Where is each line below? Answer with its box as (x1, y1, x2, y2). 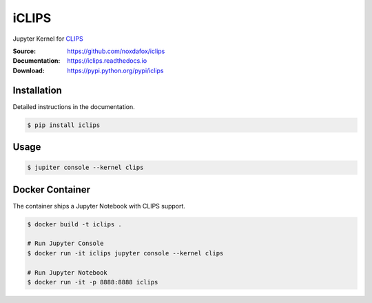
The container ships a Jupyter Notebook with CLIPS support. (12, 202, 186, 210)
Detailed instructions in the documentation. (12, 102, 136, 110)
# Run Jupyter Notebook (27, 268, 108, 276)
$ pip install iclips (27, 121, 101, 129)
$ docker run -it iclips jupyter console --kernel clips (27, 249, 224, 257)
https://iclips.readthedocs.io (67, 57, 147, 65)
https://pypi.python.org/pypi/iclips (67, 66, 164, 75)
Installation (12, 84, 62, 96)
